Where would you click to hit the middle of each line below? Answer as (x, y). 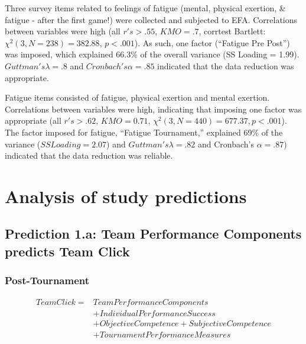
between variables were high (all (63, 31)
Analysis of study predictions (126, 196)
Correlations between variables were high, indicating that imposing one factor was (153, 109)
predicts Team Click (67, 251)
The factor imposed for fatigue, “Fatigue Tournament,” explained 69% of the (144, 132)
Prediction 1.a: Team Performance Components (153, 234)
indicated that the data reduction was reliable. (89, 155)
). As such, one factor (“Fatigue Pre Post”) (212, 42)
